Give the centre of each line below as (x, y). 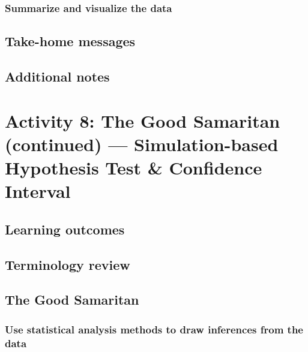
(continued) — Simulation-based (142, 144)
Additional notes (57, 76)
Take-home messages (70, 41)
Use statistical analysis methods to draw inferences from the (154, 329)
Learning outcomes (65, 229)
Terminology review (68, 264)
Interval (38, 191)
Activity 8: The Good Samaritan (143, 120)
